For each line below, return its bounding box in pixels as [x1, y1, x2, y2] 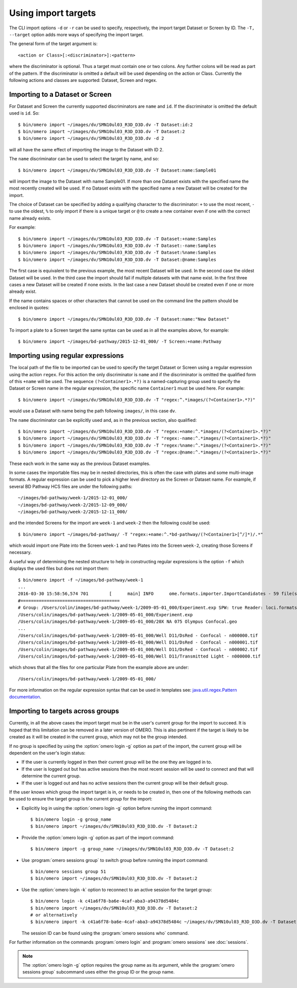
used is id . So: [9, 110, 40, 116]
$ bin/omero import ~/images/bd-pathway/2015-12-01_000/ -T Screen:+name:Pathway [18, 339, 222, 344]
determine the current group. [21, 773, 81, 779]
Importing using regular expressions [9, 351, 124, 360]
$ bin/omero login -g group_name [30, 817, 111, 822]
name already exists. [9, 215, 51, 221]
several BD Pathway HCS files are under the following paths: [9, 483, 133, 489]
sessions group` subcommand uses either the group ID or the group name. [22, 969, 175, 975]
